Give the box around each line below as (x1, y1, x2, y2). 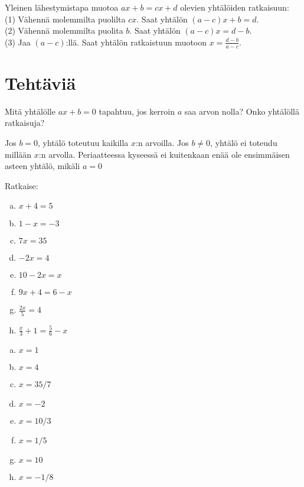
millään (5, 148, 32, 160)
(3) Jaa (5, 35, 31, 48)
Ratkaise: (5, 179, 38, 191)
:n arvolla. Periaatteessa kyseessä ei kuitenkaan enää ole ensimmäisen (38, 148, 290, 160)
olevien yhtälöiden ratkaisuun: (180, 1, 289, 13)
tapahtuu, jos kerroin (99, 105, 175, 117)
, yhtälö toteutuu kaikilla (38, 136, 129, 148)
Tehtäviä (5, 70, 76, 95)
